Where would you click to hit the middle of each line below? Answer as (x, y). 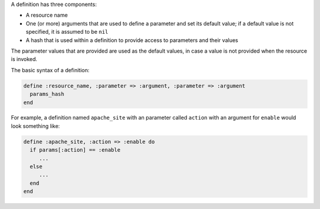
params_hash (47, 94)
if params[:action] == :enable (75, 150)
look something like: (36, 126)
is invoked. (24, 59)
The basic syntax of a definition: (50, 70)
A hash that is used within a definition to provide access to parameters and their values (132, 40)
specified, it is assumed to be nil (67, 32)
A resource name (47, 15)
